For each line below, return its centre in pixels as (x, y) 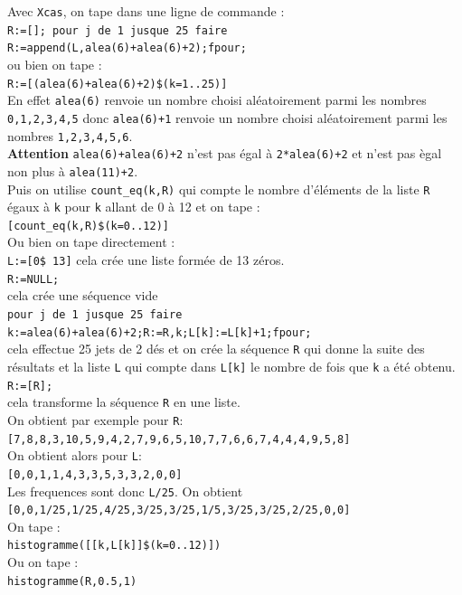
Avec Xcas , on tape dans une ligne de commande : (146, 11)
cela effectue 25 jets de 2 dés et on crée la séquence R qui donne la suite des (216, 349)
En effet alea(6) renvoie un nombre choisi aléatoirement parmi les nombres (217, 100)
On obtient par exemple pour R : (95, 419)
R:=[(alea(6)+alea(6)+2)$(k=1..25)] (118, 84)
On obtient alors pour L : (75, 455)
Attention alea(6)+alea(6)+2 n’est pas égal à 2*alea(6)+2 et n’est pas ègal (225, 153)
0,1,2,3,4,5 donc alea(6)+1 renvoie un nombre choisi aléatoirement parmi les (227, 117)
